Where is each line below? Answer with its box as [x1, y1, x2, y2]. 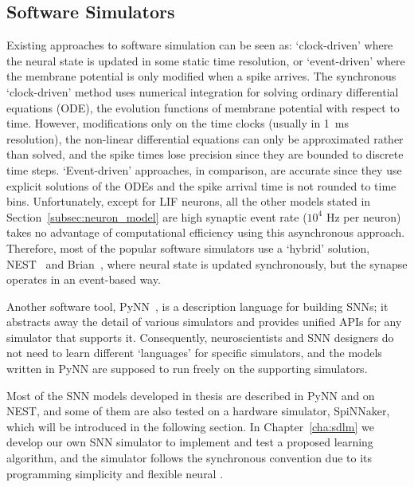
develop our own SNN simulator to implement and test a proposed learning [6, 434, 373, 450]
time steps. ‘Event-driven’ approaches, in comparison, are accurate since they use [6, 161, 402, 178]
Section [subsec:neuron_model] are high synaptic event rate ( [6, 208, 307, 225]
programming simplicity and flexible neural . [6, 465, 224, 481]
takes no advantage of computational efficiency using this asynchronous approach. [6, 224, 405, 241]
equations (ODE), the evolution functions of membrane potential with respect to [6, 99, 400, 116]
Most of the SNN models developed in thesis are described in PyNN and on [6, 387, 375, 403]
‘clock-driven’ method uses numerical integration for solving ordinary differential [6, 83, 399, 100]
